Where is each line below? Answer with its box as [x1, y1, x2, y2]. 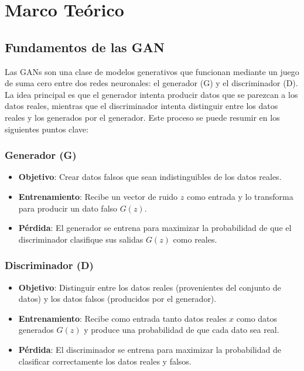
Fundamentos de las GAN [5, 38, 165, 56]
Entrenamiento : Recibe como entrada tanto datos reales [18, 312, 227, 324]
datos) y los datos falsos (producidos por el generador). [18, 292, 217, 305]
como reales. [173, 233, 217, 245]
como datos [236, 312, 278, 324]
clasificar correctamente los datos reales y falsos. [18, 355, 192, 367]
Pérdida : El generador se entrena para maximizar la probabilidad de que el [18, 222, 292, 234]
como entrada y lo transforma [186, 190, 293, 202]
